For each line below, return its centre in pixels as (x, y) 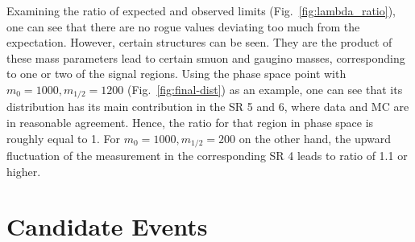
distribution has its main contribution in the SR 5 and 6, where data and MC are (208, 107)
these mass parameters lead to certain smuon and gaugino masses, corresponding (206, 57)
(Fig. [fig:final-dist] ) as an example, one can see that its (265, 89)
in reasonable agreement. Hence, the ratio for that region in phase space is (190, 123)
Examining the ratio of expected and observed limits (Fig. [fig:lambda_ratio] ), (201, 10)
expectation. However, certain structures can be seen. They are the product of (199, 42)
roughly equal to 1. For (64, 138)
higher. (24, 171)
